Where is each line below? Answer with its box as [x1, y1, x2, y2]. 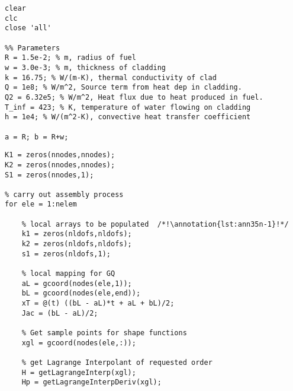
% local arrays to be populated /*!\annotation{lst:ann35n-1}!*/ [21, 220, 289, 228]
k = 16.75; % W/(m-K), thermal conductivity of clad [5, 73, 217, 82]
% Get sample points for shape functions [21, 329, 187, 337]
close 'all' [5, 24, 51, 33]
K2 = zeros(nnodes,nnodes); [5, 160, 115, 169]
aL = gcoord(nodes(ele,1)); [21, 279, 132, 288]
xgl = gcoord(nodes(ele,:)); [21, 338, 136, 347]
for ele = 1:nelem [5, 200, 77, 209]
